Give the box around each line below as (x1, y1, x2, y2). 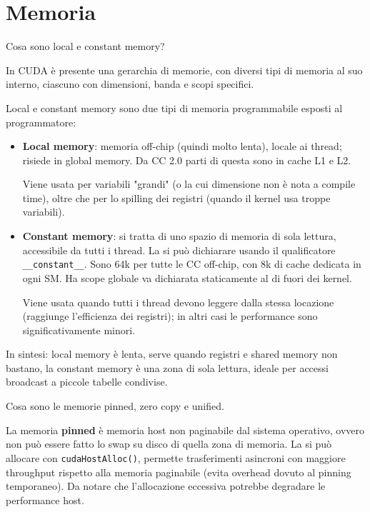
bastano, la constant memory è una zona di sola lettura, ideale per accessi (6, 360, 329, 375)
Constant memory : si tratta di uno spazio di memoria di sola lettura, (22, 229, 336, 244)
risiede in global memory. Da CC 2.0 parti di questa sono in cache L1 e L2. (22, 152, 351, 167)
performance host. (6, 492, 84, 507)
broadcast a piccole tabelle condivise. (6, 374, 168, 389)
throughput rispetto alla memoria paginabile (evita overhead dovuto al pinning (6, 464, 351, 479)
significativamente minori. (22, 322, 136, 337)
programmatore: (6, 114, 76, 129)
